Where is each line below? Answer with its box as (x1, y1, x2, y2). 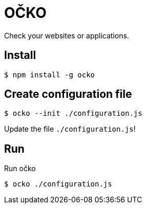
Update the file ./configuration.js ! (4, 124, 136, 134)
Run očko (4, 164, 36, 173)
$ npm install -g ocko (4, 70, 95, 79)
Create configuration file (4, 88, 132, 101)
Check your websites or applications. (4, 31, 129, 40)
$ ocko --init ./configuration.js (4, 109, 142, 118)
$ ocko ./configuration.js (4, 180, 112, 189)
